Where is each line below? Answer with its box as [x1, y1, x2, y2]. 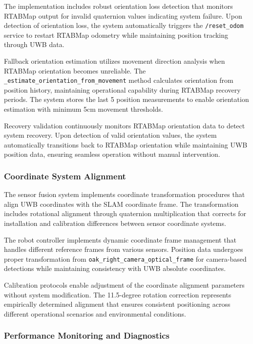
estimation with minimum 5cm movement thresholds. [4, 104, 163, 114]
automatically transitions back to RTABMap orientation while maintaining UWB [4, 139, 248, 149]
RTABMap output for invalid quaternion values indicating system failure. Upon [4, 10, 242, 21]
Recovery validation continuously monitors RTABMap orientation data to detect [4, 120, 245, 130]
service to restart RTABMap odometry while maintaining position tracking [4, 29, 228, 40]
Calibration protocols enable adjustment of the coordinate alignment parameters [4, 280, 245, 290]
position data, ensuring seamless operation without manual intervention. [4, 149, 220, 159]
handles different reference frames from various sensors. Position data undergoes [4, 244, 243, 254]
